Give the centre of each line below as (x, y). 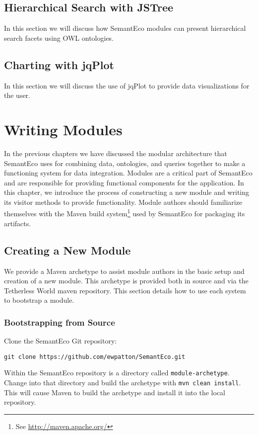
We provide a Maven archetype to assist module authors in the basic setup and (124, 271)
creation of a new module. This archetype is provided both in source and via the (126, 281)
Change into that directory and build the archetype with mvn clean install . (123, 383)
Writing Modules (63, 129)
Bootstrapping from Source (60, 322)
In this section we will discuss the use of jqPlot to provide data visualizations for (127, 85)
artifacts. (18, 223)
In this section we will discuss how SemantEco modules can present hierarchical (125, 28)
